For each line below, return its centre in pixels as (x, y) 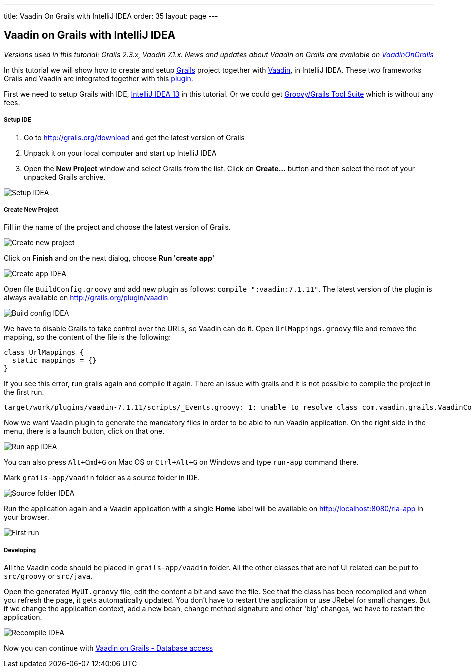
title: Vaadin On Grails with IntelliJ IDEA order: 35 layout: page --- (111, 16)
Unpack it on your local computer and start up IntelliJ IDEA (120, 153)
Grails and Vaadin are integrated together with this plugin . (99, 78)
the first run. (24, 392)
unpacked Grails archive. (65, 177)
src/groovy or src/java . (48, 576)
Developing (20, 550)
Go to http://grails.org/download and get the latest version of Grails (134, 137)
